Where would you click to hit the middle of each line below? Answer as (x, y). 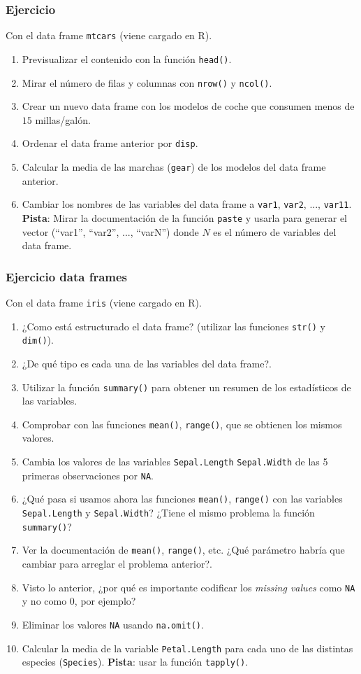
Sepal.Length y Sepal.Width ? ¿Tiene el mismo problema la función (168, 513)
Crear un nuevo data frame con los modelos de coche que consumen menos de (188, 106)
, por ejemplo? (105, 601)
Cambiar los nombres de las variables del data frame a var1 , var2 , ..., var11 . (187, 204)
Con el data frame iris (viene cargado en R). (104, 302)
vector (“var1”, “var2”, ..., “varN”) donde (110, 231)
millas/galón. (63, 119)
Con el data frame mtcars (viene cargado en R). (109, 35)
